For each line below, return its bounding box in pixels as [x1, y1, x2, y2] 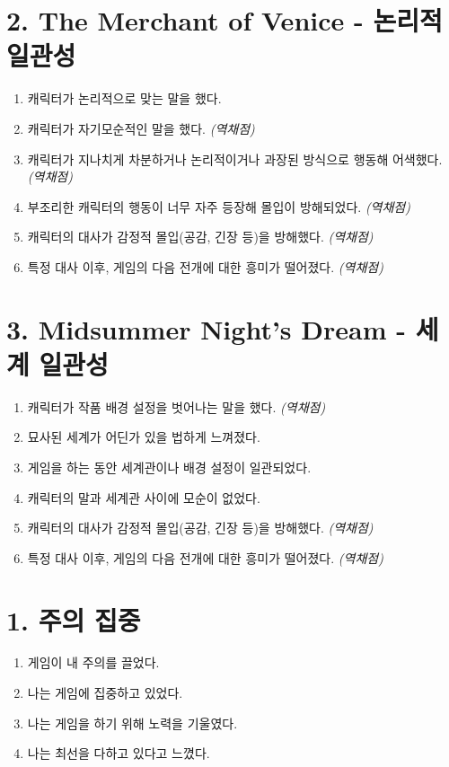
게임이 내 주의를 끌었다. [27, 653, 160, 672]
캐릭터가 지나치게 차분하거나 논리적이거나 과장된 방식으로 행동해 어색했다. [27, 149, 443, 168]
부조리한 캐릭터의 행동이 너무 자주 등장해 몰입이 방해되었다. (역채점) [27, 197, 410, 216]
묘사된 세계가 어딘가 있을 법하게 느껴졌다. [27, 428, 260, 446]
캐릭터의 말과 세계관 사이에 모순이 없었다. [27, 488, 260, 507]
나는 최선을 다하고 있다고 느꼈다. [27, 744, 210, 763]
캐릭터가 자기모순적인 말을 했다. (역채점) [27, 119, 255, 137]
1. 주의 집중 [6, 601, 141, 638]
